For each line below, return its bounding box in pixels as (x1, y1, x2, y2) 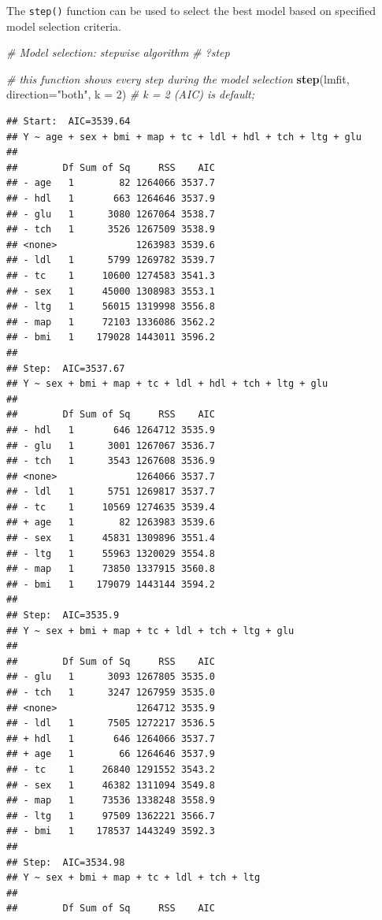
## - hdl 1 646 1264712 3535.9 (6, 424, 215, 436)
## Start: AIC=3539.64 (6, 116, 131, 128)
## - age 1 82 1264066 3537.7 (6, 177, 215, 189)
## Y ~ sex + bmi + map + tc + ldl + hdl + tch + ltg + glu (6, 378, 328, 390)
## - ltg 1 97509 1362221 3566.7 (6, 810, 215, 822)
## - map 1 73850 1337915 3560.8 (6, 563, 215, 575)
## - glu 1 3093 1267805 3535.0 (6, 671, 215, 683)
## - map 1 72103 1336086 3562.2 (6, 316, 215, 328)
